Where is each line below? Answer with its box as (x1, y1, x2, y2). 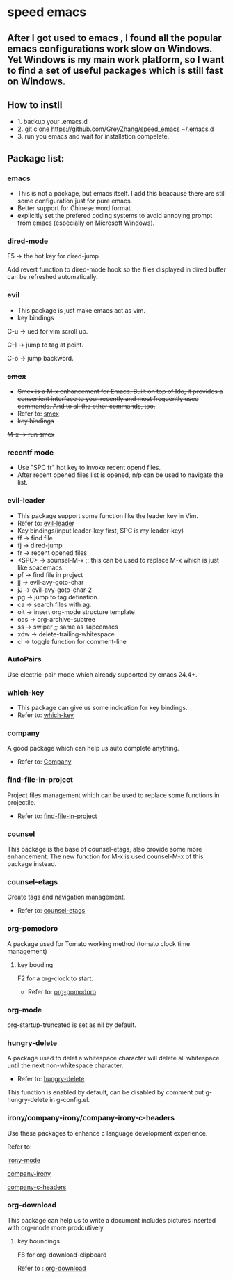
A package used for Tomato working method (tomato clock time (7, 939, 191, 948)
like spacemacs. (17, 563, 64, 572)
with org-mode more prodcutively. (7, 1223, 106, 1232)
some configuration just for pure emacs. (17, 196, 133, 205)
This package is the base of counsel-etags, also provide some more (7, 845, 202, 854)
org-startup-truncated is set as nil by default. (7, 1021, 137, 1029)
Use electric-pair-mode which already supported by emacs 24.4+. (7, 670, 198, 679)
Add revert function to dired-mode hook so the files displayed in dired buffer (7, 265, 227, 274)
